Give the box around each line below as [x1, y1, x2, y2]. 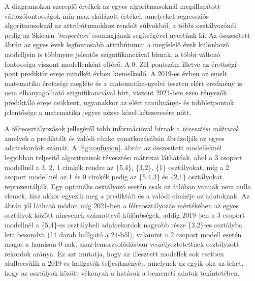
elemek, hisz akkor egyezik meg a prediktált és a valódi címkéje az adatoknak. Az [4, 191, 250, 201]
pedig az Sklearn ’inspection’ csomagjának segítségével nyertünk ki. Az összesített [4, 29, 250, 40]
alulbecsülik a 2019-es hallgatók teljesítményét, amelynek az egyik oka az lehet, [4, 258, 244, 268]
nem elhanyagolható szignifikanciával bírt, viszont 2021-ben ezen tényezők [4, 87, 227, 98]
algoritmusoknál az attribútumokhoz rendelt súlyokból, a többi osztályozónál [4, 20, 236, 30]
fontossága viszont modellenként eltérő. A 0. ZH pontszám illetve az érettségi [4, 58, 237, 69]
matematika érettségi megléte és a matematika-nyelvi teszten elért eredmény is [4, 78, 242, 88]
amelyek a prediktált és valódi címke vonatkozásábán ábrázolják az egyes [4, 133, 224, 143]
